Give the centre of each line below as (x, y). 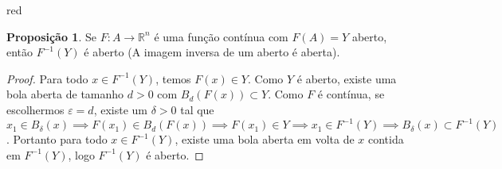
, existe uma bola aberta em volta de (265, 139)
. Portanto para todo (57, 139)
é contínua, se (351, 94)
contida (386, 139)
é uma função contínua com (221, 36)
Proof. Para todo (47, 78)
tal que (197, 109)
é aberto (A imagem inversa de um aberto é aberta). (212, 52)
